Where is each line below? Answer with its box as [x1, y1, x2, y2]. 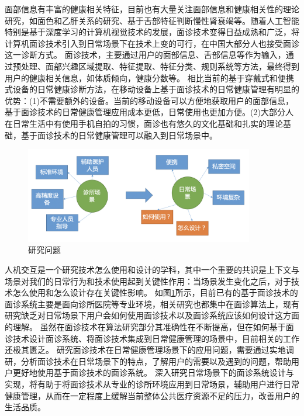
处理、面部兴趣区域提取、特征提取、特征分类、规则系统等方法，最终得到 [20, 60, 299, 72]
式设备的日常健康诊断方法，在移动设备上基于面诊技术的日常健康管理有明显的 [5, 83, 299, 95]
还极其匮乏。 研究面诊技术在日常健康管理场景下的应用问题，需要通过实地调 [5, 344, 294, 356]
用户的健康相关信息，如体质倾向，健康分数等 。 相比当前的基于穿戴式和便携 [5, 71, 294, 84]
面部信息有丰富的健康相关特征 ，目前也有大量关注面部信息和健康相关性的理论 [5, 3, 299, 15]
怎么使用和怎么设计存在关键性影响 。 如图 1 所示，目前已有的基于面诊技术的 [12, 286, 298, 299]
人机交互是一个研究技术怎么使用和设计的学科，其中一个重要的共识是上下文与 [5, 264, 299, 276]
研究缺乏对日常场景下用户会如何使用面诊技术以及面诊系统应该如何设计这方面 [5, 309, 299, 321]
